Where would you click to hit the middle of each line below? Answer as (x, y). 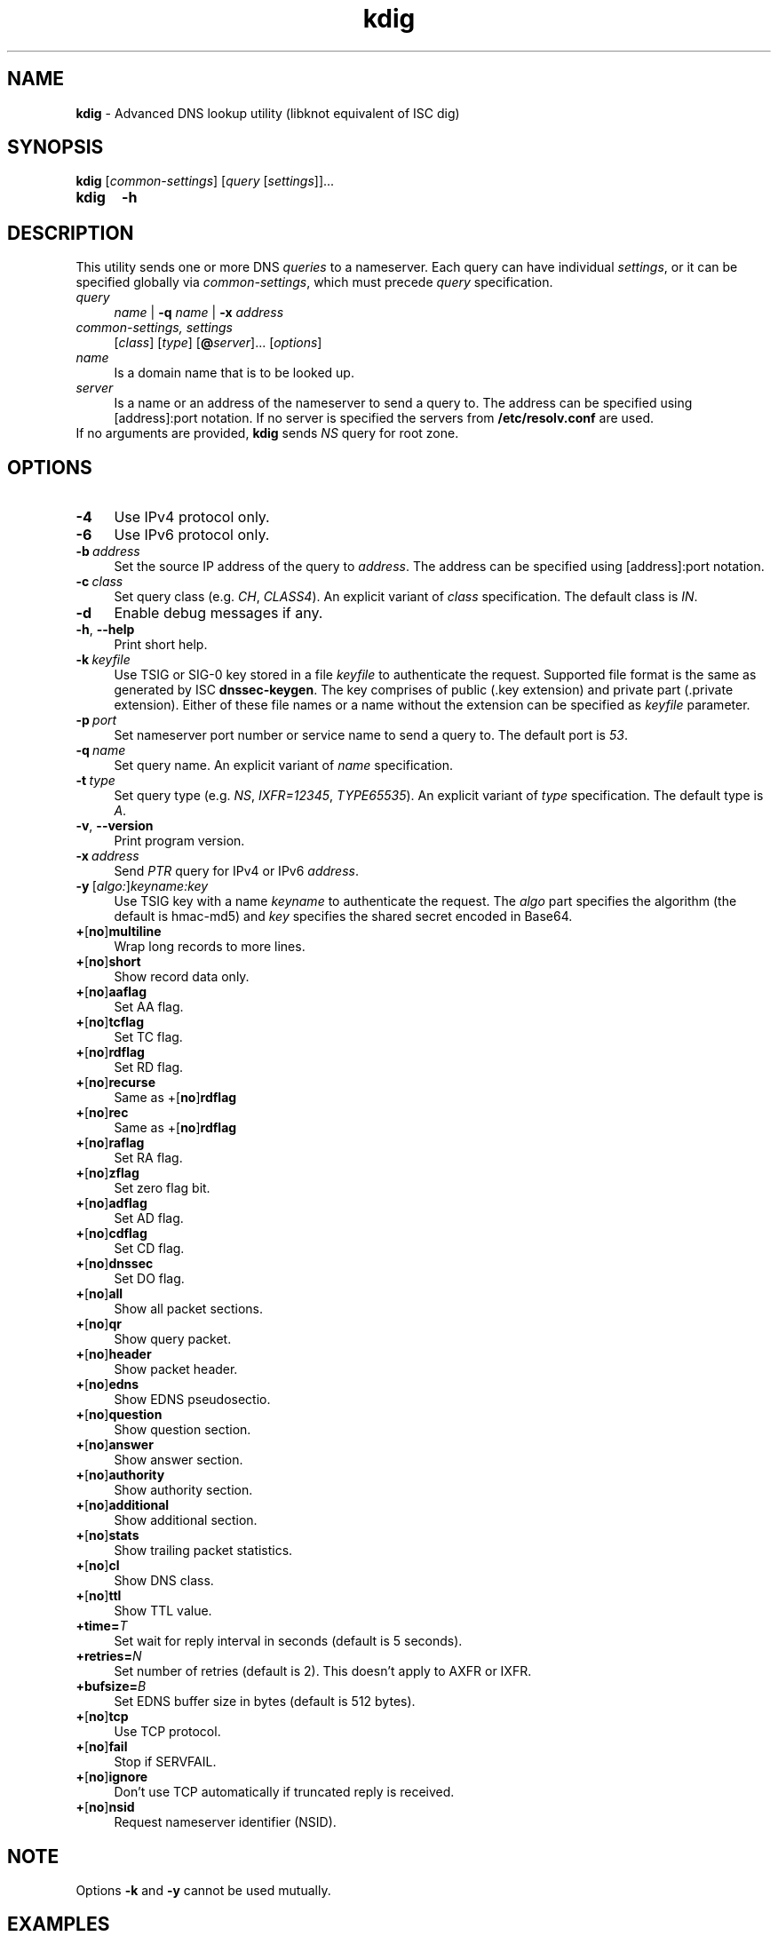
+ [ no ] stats (107, 1535)
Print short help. (161, 645)
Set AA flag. (149, 1007)
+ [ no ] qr (99, 1324)
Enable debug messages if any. (218, 613)
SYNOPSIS (56, 147)
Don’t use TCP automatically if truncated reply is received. (284, 1792)
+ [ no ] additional (123, 1505)
